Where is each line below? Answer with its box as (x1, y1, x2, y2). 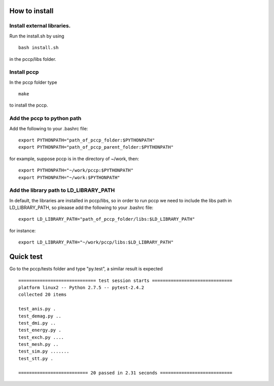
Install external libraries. (9, 22, 71, 29)
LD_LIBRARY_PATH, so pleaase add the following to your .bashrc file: (9, 204, 154, 210)
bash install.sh (18, 45, 59, 51)
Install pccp (9, 68, 39, 76)
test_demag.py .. (18, 313, 61, 319)
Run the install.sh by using (9, 33, 64, 39)
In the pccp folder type (9, 79, 57, 85)
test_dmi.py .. (18, 320, 56, 326)
